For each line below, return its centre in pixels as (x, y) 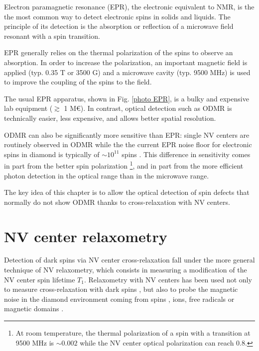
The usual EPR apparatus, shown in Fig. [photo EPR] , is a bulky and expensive (127, 98)
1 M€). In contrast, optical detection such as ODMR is (148, 108)
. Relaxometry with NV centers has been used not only (168, 279)
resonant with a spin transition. (52, 36)
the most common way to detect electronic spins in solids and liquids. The (117, 16)
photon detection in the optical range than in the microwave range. (107, 175)
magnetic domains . (34, 308)
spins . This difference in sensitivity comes (186, 154)
